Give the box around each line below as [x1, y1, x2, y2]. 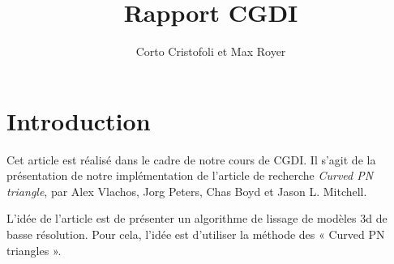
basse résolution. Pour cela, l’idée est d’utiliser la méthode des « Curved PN [6, 226, 385, 243]
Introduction [6, 104, 151, 137]
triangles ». [6, 241, 62, 258]
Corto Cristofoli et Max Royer [135, 43, 286, 60]
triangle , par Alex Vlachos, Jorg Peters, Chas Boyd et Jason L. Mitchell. [6, 182, 367, 199]
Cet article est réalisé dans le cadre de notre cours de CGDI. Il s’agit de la [6, 151, 376, 168]
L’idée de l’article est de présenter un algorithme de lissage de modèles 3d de [6, 210, 388, 227]
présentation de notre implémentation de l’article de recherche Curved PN [6, 167, 374, 184]
